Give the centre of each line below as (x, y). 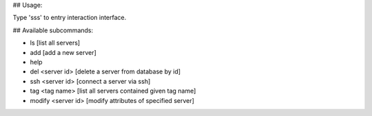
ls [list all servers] (55, 43)
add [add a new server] (63, 52)
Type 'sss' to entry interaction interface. (70, 18)
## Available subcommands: (53, 30)
